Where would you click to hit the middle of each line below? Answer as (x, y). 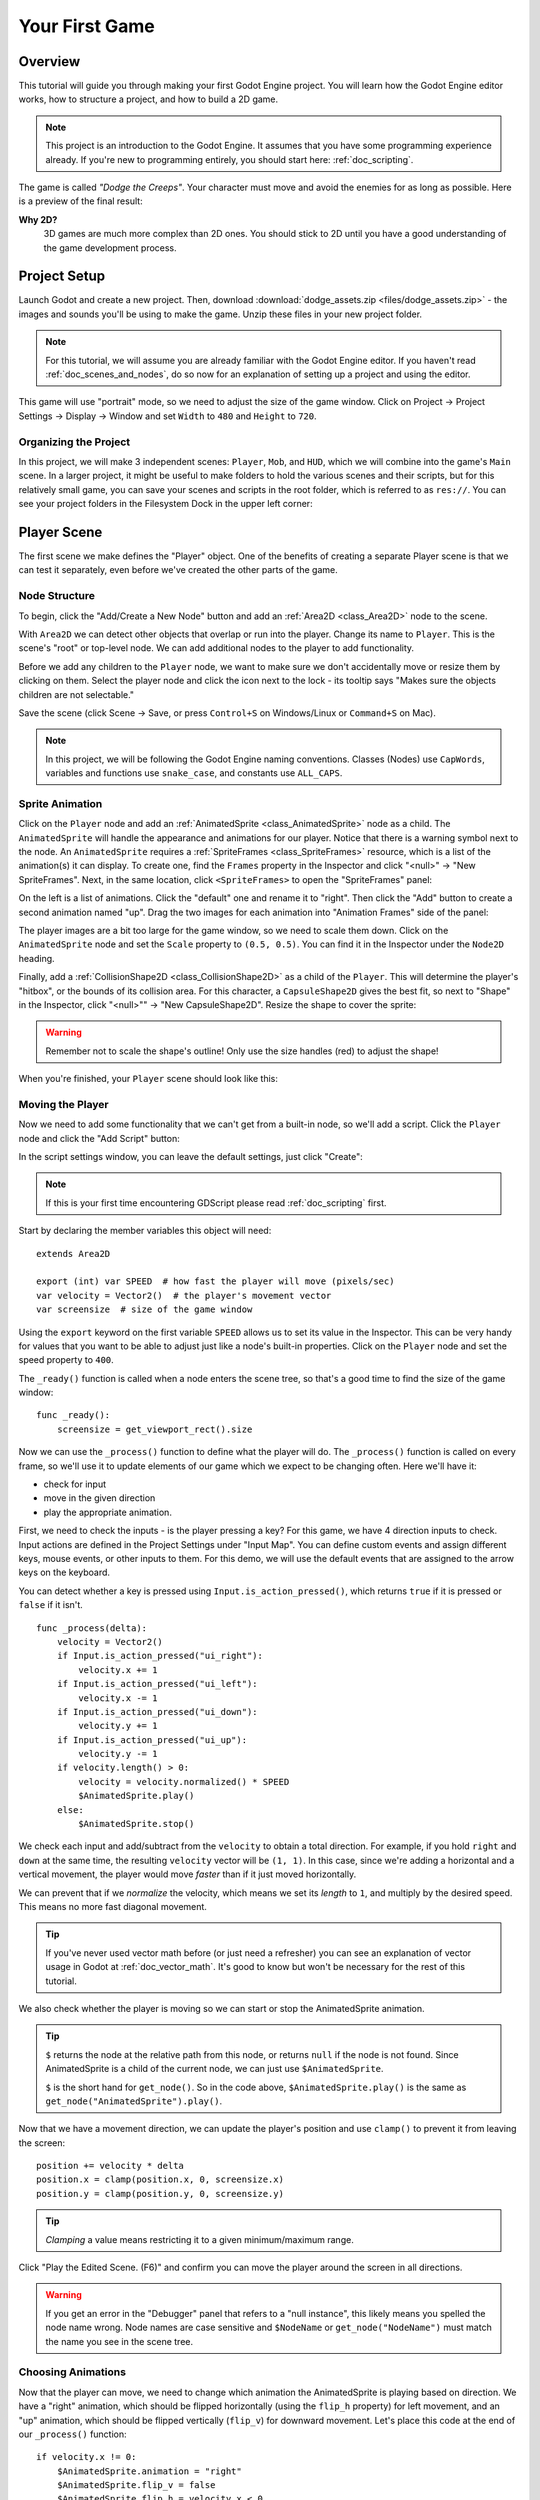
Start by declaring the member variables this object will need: (145, 1231)
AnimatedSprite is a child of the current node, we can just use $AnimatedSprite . (214, 2069)
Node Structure (56, 596)
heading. (36, 958)
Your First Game (86, 26)
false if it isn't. (51, 1605)
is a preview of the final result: (81, 201)
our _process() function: (72, 2434)
